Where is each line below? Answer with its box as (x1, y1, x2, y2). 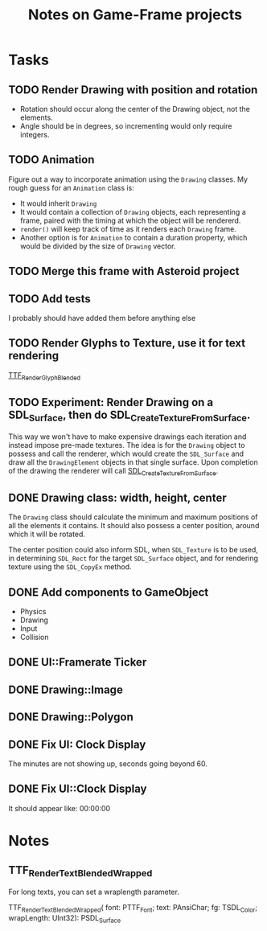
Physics (19, 607, 47, 617)
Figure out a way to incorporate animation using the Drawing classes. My (8, 174, 248, 184)
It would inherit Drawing (19, 199, 97, 208)
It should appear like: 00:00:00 (8, 803, 111, 813)
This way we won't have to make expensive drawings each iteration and (8, 432, 247, 441)
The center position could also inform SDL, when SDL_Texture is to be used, (8, 545, 259, 555)
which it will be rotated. (8, 529, 86, 539)
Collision (19, 633, 50, 642)
